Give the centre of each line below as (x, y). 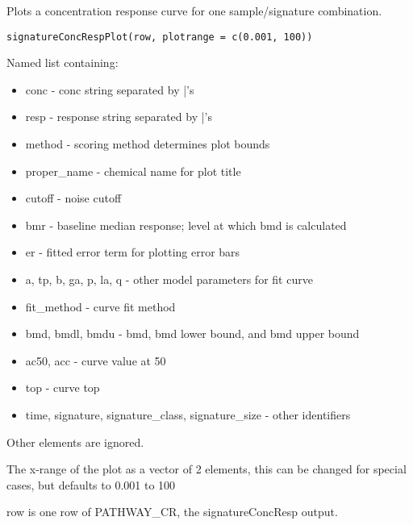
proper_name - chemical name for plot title (133, 171)
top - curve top (63, 387)
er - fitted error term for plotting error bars (133, 252)
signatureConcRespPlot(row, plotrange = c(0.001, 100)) (160, 37)
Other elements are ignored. (75, 442)
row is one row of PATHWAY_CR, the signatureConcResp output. (172, 512)
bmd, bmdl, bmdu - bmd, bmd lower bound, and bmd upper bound (192, 333)
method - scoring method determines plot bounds (148, 144)
